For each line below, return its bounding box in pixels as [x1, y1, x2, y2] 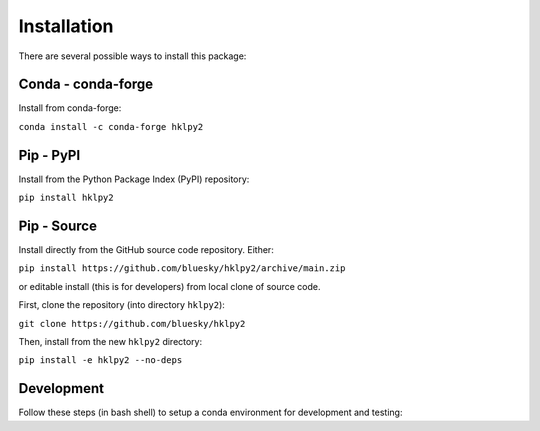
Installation [18, 15, 114, 37]
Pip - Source [18, 217, 97, 234]
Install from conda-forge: [18, 102, 122, 114]
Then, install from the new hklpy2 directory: [18, 336, 203, 347]
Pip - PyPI [18, 146, 81, 164]
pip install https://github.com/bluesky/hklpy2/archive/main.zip [18, 263, 346, 274]
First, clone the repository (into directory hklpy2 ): [18, 299, 225, 311]
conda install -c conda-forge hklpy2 [18, 121, 204, 132]
